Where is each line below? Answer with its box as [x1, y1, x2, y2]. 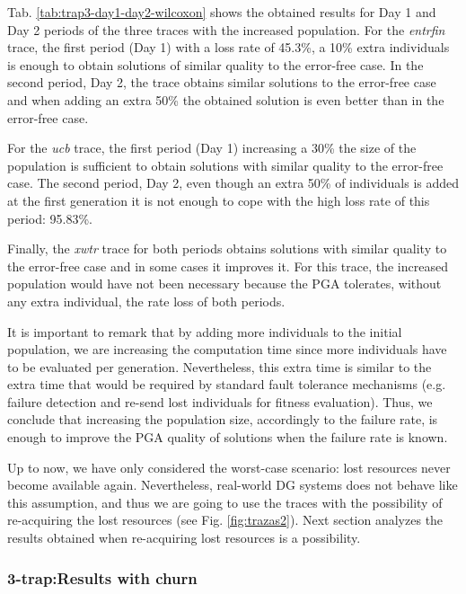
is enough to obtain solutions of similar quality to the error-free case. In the [7, 55, 424, 74]
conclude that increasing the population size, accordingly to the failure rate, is [7, 410, 438, 429]
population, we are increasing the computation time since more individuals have [7, 340, 447, 359]
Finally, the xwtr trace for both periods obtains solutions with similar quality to [7, 239, 447, 258]
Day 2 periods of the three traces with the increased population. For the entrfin [7, 20, 445, 39]
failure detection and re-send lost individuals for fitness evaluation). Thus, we [7, 392, 433, 411]
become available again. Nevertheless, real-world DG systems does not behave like [7, 475, 458, 494]
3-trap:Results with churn [7, 566, 198, 589]
